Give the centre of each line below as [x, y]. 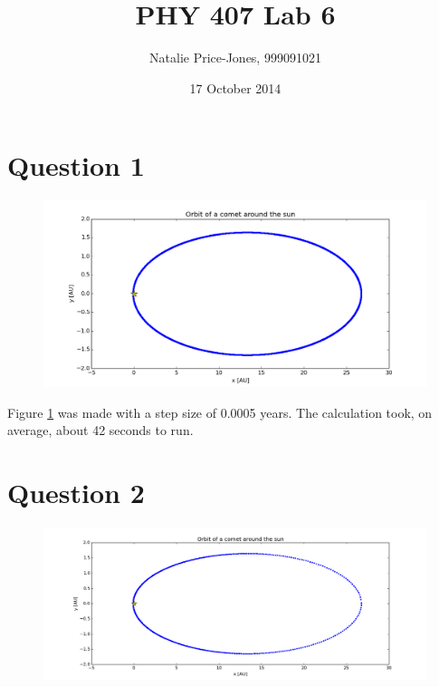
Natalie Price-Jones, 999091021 [235, 58]
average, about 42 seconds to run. [100, 430]
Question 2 [76, 492]
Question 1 [76, 165]
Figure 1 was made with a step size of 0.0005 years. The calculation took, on [220, 412]
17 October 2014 [235, 87]
